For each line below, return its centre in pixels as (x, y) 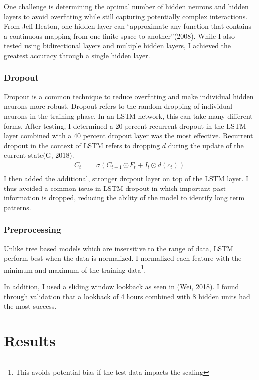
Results (30, 340)
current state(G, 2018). (39, 155)
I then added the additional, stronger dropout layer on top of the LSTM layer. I (126, 178)
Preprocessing (33, 230)
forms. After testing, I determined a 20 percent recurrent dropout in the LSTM (125, 125)
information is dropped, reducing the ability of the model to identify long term (124, 198)
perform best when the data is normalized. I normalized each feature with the (123, 258)
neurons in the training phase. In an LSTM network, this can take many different (128, 115)
